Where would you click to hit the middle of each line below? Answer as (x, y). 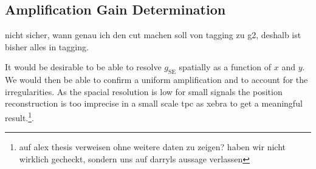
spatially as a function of (225, 67)
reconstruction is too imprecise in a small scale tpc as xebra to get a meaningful (154, 103)
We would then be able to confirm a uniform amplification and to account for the (156, 80)
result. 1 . (19, 116)
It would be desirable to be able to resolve (83, 67)
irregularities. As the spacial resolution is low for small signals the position (144, 91)
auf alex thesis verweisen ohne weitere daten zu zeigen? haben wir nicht (152, 147)
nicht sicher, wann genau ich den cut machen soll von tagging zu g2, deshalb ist (153, 35)
